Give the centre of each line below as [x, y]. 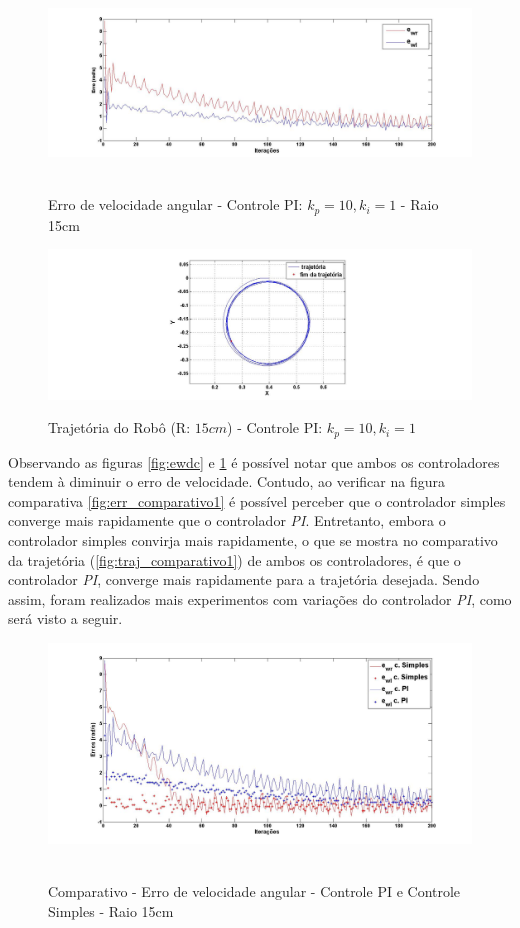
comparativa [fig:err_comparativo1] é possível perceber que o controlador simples [257, 500]
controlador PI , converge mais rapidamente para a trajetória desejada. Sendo [244, 579]
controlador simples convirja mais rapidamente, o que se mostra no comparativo [253, 540]
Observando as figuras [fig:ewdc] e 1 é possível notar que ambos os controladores [254, 461]
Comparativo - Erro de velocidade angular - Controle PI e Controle [254, 890]
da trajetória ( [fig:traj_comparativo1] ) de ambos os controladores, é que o [234, 559]
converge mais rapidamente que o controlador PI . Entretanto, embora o [227, 520]
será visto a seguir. [65, 618]
